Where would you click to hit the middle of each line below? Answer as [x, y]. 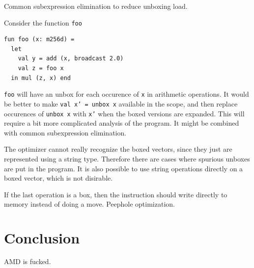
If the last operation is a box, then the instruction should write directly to [116, 194]
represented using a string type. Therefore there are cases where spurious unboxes [127, 158]
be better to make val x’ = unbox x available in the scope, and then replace [121, 103]
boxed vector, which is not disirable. [58, 178]
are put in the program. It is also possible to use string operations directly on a [124, 168]
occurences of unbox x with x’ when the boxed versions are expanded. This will [124, 113]
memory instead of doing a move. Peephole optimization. [89, 204]
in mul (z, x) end [41, 78]
